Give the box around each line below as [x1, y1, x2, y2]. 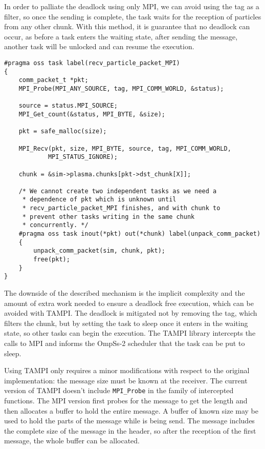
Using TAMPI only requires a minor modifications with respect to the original [4, 365, 250, 376]
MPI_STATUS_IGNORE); [48, 153, 118, 161]
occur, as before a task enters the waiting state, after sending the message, [4, 31, 238, 42]
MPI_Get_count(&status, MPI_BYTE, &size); [18, 110, 165, 118]
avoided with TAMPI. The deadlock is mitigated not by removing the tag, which [4, 308, 257, 318]
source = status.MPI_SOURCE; [18, 102, 118, 110]
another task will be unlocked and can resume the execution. [4, 41, 194, 52]
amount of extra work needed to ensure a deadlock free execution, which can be [4, 297, 254, 308]
